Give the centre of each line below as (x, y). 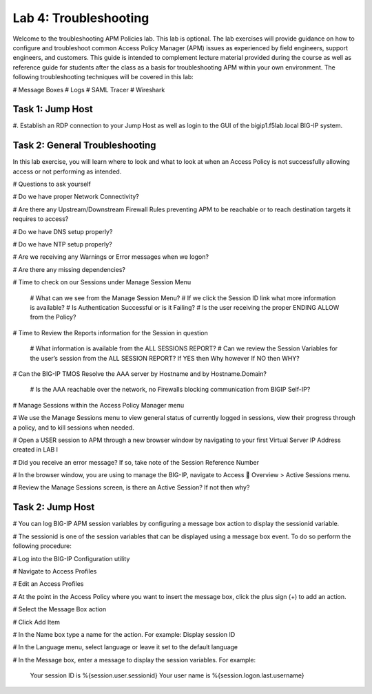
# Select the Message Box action (60, 609)
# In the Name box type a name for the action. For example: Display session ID (124, 634)
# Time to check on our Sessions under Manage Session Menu (102, 282)
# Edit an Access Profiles (48, 584)
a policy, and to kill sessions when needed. (73, 428)
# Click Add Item (37, 622)
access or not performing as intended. (67, 171)
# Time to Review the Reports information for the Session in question (110, 333)
